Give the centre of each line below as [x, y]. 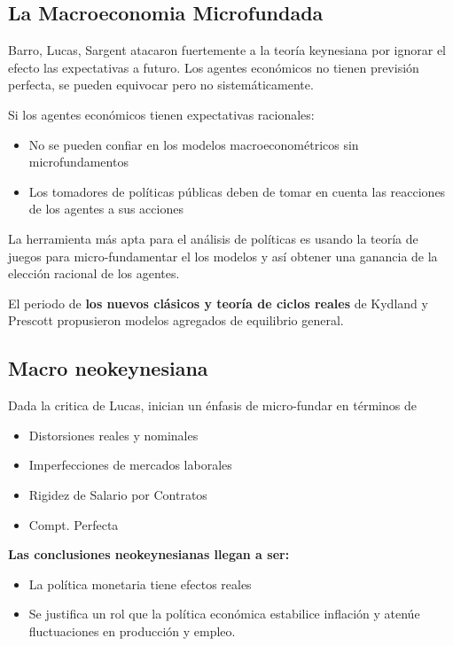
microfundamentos [78, 162]
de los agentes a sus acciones [106, 209]
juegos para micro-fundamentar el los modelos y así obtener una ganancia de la [223, 256]
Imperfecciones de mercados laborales [130, 465]
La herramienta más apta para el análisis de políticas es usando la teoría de [213, 238]
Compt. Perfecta [74, 524]
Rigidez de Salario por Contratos [118, 494]
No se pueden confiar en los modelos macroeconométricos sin [194, 144]
